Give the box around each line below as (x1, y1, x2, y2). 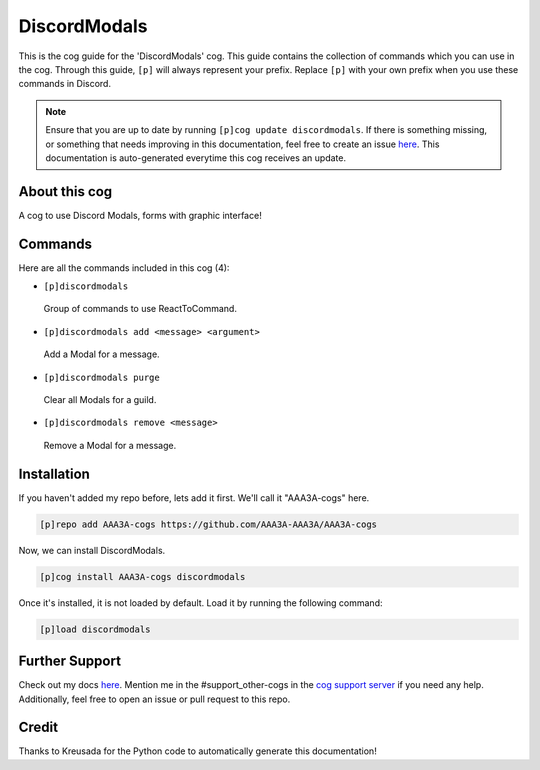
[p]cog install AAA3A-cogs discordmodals (39, 571, 246, 582)
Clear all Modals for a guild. (43, 394, 157, 406)
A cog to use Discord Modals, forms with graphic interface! (18, 209, 262, 221)
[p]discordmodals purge (43, 371, 160, 383)
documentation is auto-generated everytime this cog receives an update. (45, 151, 347, 164)
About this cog (18, 183, 113, 200)
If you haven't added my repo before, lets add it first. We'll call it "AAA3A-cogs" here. (18, 491, 370, 504)
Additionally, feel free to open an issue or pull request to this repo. (18, 693, 291, 705)
